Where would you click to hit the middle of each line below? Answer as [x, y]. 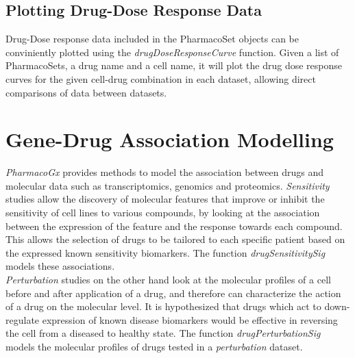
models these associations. [60, 266]
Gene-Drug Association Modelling [170, 139]
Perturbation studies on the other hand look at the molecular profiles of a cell [168, 280]
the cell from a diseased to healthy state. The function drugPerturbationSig [163, 333]
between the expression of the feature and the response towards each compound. [174, 226]
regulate [23, 319]
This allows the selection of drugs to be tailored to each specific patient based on [175, 239]
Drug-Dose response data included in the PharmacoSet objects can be [152, 39]
